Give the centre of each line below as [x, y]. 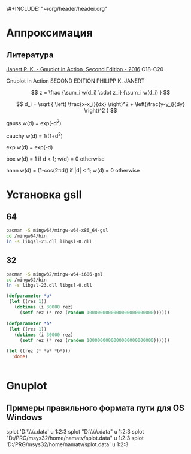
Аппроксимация [49, 33]
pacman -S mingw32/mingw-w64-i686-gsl [54, 274]
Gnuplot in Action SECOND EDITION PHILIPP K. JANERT [75, 81]
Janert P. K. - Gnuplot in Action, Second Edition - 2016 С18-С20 [85, 69]
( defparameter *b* [29, 323]
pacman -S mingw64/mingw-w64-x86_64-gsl [57, 231]
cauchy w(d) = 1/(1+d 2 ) [34, 135]
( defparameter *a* [29, 296]
